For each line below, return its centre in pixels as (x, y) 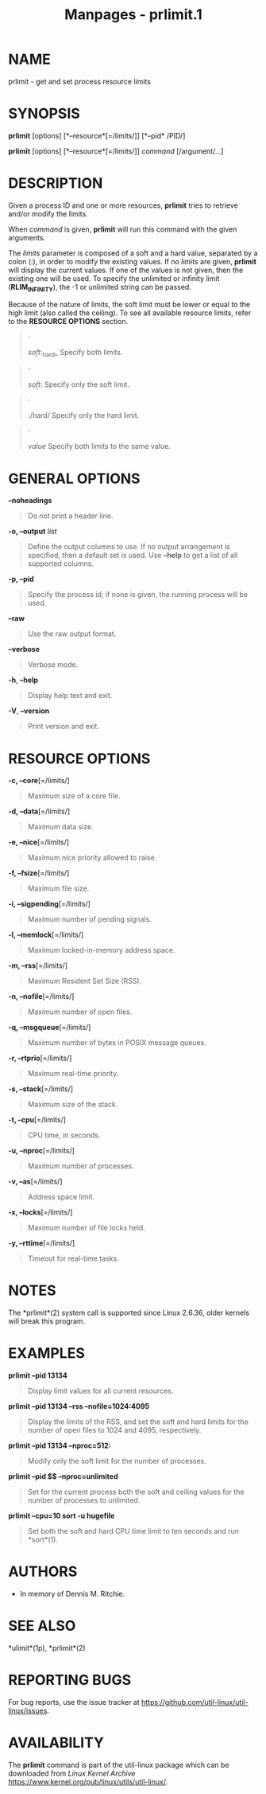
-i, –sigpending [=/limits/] (50, 904)
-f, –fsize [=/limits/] (39, 873)
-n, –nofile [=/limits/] (41, 996)
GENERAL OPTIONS (74, 478)
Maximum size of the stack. (73, 1105)
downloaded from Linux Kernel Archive (72, 1773)
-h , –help (23, 680)
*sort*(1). (42, 1540)
